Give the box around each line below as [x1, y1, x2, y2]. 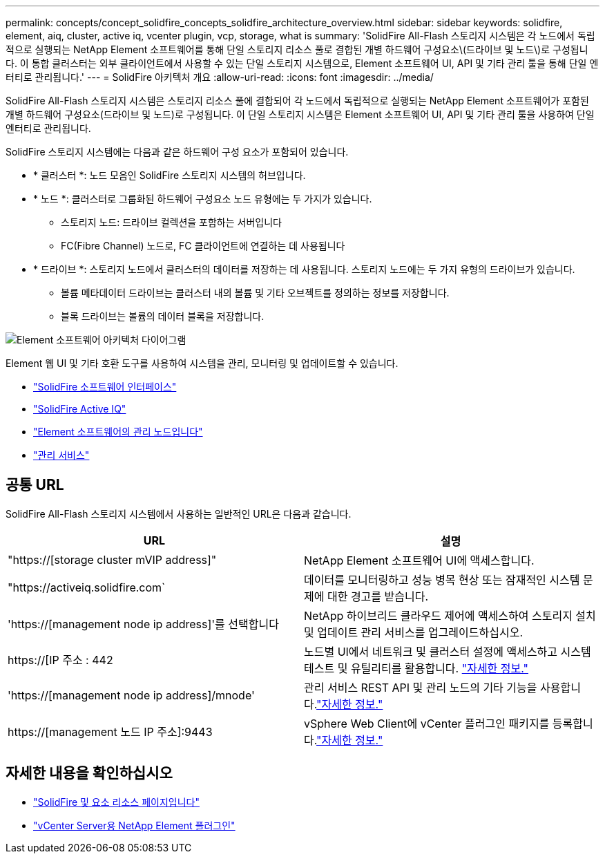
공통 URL [6, 476, 64, 494]
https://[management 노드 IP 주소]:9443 [8, 724, 213, 739]
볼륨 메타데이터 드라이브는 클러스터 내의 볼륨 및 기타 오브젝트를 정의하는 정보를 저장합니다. [61, 287, 450, 299]
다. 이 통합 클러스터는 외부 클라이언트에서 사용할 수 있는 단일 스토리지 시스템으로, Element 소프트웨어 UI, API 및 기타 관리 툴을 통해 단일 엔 [6, 57, 599, 69]
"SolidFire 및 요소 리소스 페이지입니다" [33, 795, 200, 808]
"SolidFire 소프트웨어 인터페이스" [33, 381, 177, 393]
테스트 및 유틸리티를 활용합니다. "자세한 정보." [304, 661, 529, 675]
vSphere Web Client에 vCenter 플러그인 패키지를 [304, 716, 550, 730]
